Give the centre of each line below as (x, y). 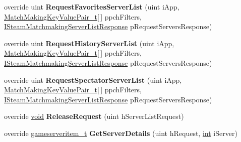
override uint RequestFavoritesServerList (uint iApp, (92, 7)
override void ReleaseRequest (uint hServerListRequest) (94, 116)
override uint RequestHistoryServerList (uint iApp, (89, 43)
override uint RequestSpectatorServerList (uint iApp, (93, 80)
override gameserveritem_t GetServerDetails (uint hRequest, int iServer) (121, 133)
